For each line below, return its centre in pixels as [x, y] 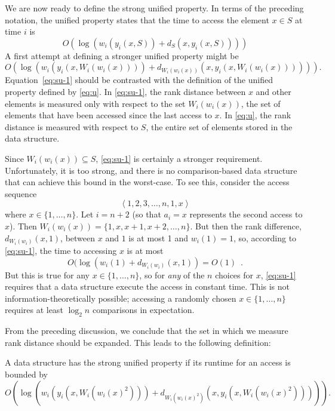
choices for [234, 274]
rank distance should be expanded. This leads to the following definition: [138, 342]
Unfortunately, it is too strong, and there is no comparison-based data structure [151, 170]
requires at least [34, 310]
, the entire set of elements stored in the [219, 126]
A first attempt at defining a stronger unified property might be [122, 55]
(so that [147, 214]
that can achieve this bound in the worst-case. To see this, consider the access [147, 182]
